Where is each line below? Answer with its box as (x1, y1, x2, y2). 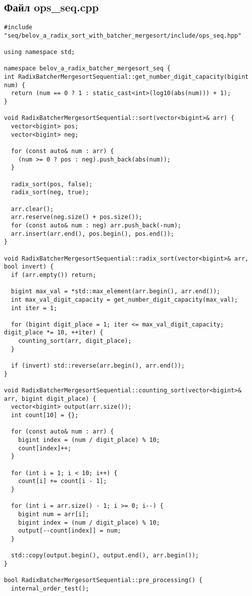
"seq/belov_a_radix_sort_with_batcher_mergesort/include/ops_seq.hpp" (4, 32, 242, 39)
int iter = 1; (11, 304, 57, 312)
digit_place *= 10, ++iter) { (4, 329, 103, 336)
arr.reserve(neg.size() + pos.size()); (11, 214, 143, 221)
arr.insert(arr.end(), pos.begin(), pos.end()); (11, 230, 174, 237)
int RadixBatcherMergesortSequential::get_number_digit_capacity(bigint (4, 73, 249, 81)
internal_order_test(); (11, 585, 89, 592)
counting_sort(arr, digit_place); (18, 337, 132, 345)
